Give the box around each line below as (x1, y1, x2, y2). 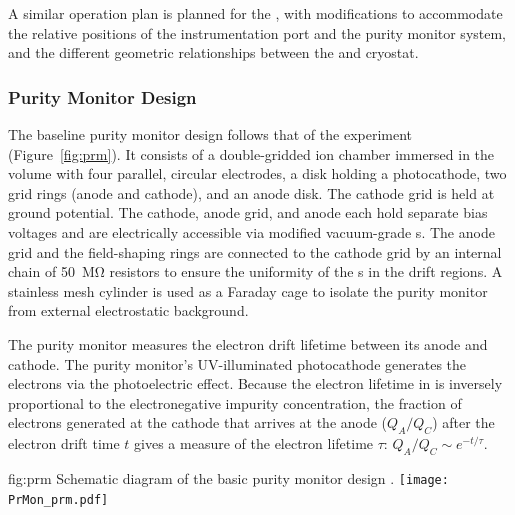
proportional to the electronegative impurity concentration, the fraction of (8, 392, 462, 413)
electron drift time (8, 433, 120, 454)
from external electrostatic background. (8, 300, 249, 321)
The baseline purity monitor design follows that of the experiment (8, 124, 413, 144)
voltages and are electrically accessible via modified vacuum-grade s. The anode (8, 221, 495, 242)
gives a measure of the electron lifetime (134, 433, 374, 454)
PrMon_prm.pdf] (8, 492, 109, 507)
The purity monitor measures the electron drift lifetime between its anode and (8, 333, 488, 354)
